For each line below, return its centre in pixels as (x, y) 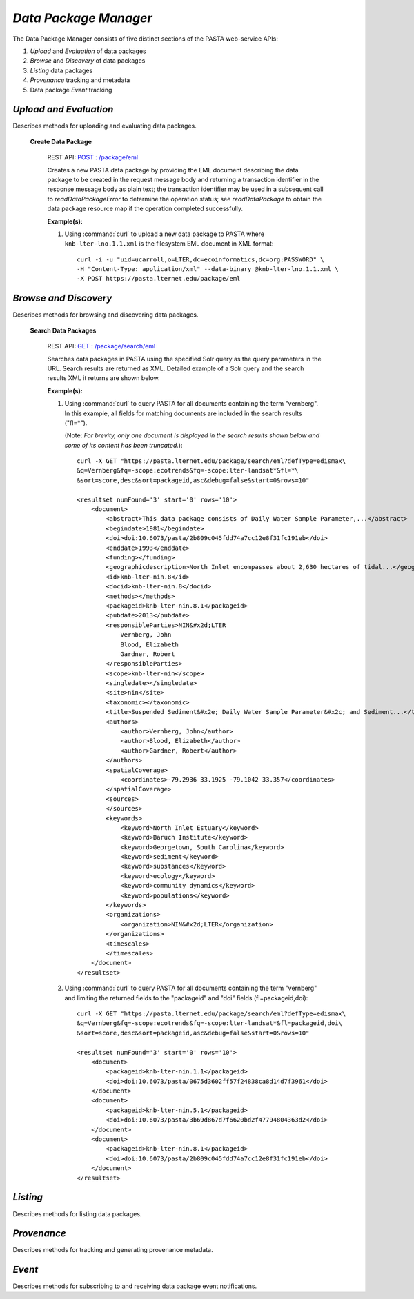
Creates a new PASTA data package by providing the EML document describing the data (173, 170)
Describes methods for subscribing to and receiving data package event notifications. (135, 1286)
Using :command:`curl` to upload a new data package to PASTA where (165, 234)
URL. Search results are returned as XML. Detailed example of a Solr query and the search (176, 368)
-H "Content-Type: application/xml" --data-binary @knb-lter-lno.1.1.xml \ (208, 269)
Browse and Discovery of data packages (88, 61)
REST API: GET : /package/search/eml (101, 346)
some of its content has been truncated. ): (124, 445)
